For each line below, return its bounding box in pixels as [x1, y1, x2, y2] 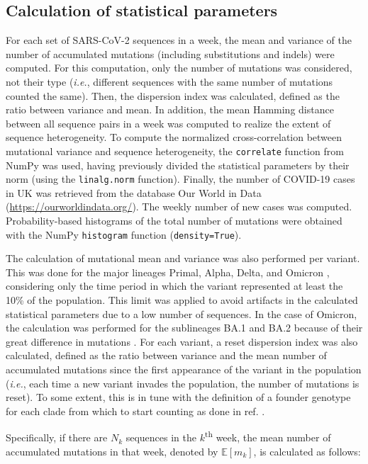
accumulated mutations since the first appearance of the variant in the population [6, 362, 362, 377]
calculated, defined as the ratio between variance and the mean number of [6, 348, 327, 363]
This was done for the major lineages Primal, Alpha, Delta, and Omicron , [6, 264, 330, 279]
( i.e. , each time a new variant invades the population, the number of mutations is [6, 375, 359, 390]
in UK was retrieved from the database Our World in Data [6, 185, 262, 200]
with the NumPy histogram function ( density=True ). [6, 227, 242, 242]
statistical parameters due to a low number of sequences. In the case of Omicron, [6, 306, 357, 321]
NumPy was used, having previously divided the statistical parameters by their [6, 157, 350, 172]
